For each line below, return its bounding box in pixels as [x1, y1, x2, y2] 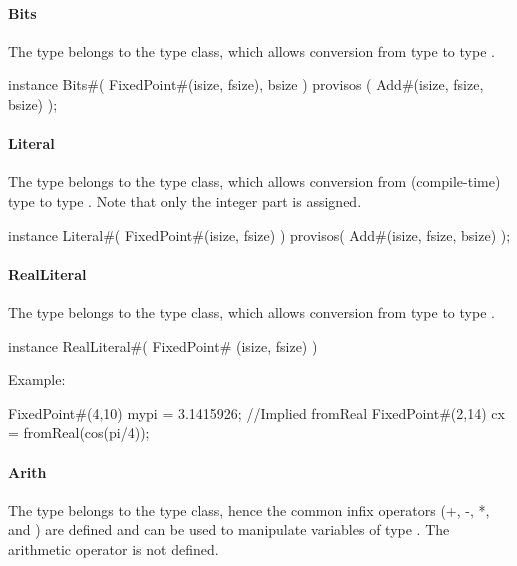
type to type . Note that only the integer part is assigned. [8, 190, 362, 211]
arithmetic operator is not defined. [8, 538, 219, 559]
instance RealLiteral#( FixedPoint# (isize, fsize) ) [8, 335, 318, 356]
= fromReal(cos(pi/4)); [8, 422, 150, 443]
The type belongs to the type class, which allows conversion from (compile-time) [8, 171, 501, 192]
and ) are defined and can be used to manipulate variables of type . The [8, 519, 450, 540]
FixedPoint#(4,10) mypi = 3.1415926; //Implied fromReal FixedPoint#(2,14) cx [8, 402, 505, 423]
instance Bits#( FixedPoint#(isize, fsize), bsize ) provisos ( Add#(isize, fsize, [8, 74, 484, 95]
